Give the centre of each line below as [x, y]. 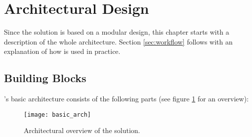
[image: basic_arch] [58, 114]
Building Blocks [45, 78]
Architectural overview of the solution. [82, 130]
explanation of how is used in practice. [62, 51]
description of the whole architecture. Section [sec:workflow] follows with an [118, 41]
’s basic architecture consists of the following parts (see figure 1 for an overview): [126, 99]
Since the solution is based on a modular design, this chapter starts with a [117, 32]
